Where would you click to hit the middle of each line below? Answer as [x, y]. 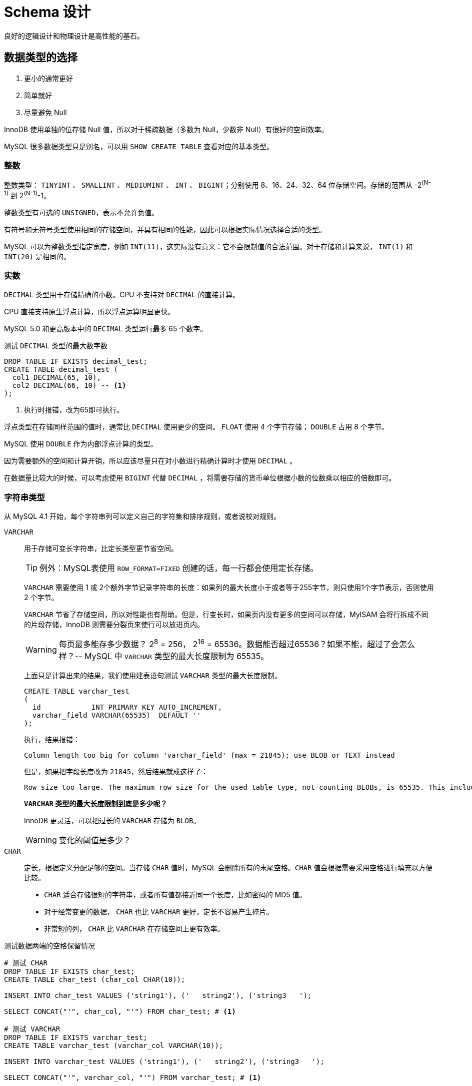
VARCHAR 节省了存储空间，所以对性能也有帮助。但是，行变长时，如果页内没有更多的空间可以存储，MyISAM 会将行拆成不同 [226, 615]
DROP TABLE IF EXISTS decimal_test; [76, 362]
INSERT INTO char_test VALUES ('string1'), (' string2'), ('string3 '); [158, 996]
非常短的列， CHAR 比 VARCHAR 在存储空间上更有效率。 [134, 929]
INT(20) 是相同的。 [37, 256]
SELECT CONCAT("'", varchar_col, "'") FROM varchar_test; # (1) [133, 1078]
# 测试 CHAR [26, 963]
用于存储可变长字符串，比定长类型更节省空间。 [101, 549]
